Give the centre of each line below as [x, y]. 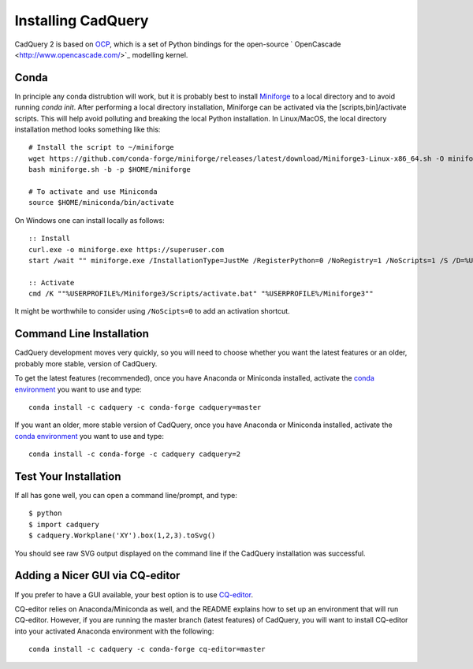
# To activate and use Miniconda [93, 191]
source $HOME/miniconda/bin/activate [102, 203]
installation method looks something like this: [88, 129]
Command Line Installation [82, 334]
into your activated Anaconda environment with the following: [114, 631]
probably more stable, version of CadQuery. [86, 363]
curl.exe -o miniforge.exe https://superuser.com [127, 249]
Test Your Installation [68, 476]
